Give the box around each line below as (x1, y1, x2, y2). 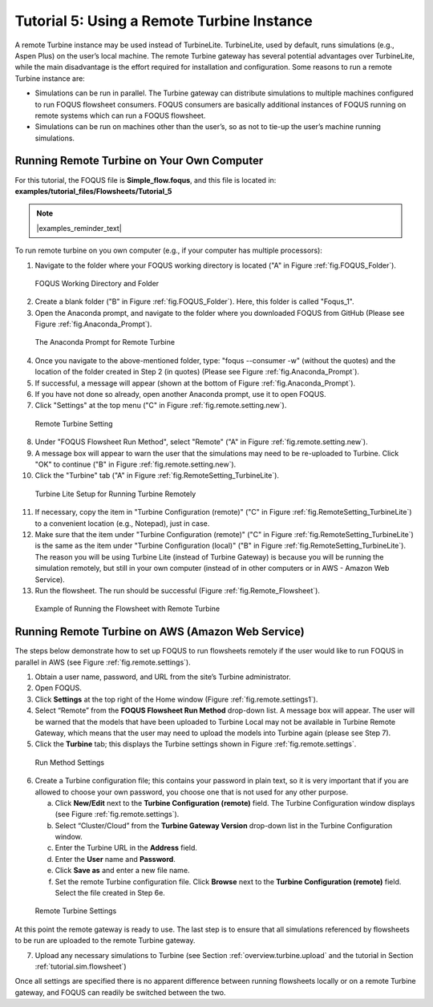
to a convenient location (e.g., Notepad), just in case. (34, 518, 210, 528)
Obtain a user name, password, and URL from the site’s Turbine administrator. (34, 672, 292, 681)
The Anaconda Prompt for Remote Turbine (34, 338, 176, 347)
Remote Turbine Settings (34, 906, 117, 916)
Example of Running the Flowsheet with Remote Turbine (34, 604, 221, 613)
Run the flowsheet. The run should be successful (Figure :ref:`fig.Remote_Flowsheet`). (34, 585, 321, 595)
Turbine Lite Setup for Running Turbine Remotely (34, 489, 196, 499)
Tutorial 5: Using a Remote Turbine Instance (14, 12, 313, 30)
